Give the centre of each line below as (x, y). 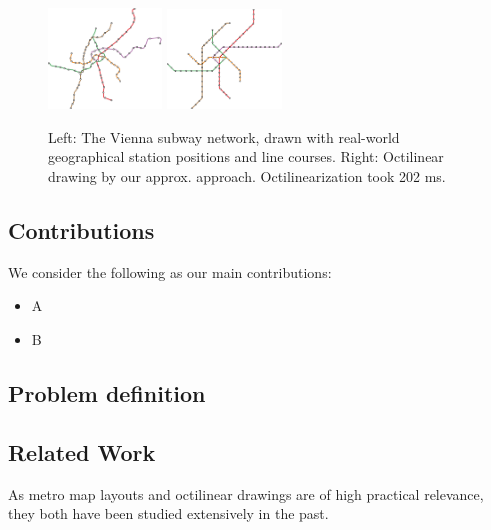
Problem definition (107, 393)
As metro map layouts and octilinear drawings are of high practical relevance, (246, 493)
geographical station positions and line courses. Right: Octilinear (246, 156)
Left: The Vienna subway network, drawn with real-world (224, 136)
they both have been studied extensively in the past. (168, 513)
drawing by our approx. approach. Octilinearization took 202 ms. (247, 176)
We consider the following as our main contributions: (170, 271)
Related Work (82, 451)
